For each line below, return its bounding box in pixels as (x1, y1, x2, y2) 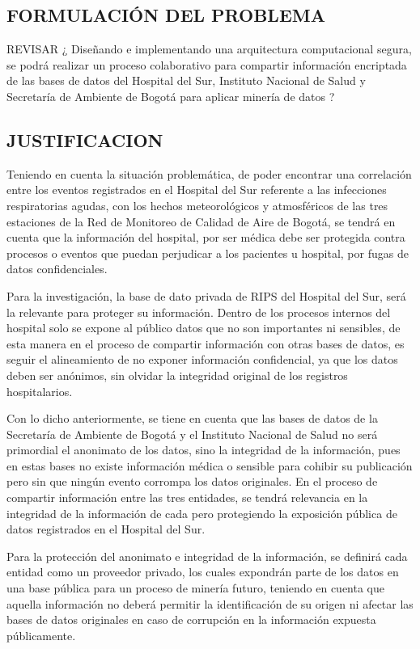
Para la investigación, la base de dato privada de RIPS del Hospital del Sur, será (6, 287, 406, 304)
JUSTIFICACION (6, 127, 163, 152)
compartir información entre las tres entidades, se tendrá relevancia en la (6, 489, 368, 506)
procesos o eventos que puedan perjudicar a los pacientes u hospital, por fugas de (6, 244, 409, 261)
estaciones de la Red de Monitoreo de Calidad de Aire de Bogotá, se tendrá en (6, 213, 396, 230)
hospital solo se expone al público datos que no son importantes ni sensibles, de (6, 319, 401, 336)
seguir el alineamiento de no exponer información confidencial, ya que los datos (6, 351, 398, 368)
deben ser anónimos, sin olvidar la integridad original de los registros (6, 366, 348, 383)
